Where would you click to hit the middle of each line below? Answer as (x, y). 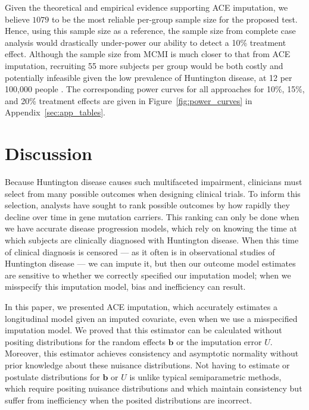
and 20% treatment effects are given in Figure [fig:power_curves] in (129, 100)
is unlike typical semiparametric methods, (205, 376)
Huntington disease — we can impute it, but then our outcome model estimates (150, 263)
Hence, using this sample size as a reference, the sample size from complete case (150, 31)
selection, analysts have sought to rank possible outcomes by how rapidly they (147, 205)
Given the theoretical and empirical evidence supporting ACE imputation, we (146, 7)
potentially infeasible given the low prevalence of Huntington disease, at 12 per (149, 77)
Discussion (49, 153)
